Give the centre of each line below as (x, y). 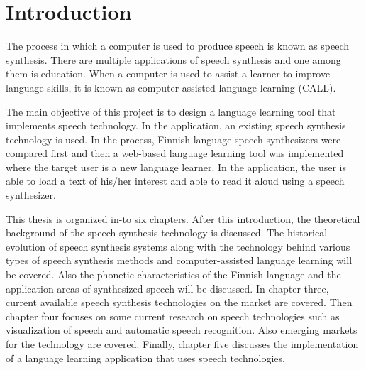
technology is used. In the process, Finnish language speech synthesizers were (173, 139)
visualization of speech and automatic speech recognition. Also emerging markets (182, 330)
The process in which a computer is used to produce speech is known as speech (178, 46)
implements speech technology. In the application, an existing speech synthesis (176, 125)
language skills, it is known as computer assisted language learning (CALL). (171, 87)
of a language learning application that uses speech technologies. (145, 358)
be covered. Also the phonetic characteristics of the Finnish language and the (173, 274)
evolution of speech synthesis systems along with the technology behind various (178, 246)
